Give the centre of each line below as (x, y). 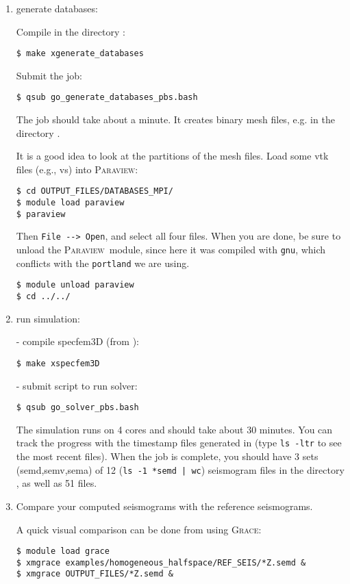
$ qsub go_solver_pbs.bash (77, 408)
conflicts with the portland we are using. (103, 263)
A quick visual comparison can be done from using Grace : (139, 529)
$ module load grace (63, 551)
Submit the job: (49, 75)
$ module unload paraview (75, 285)
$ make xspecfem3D (58, 363)
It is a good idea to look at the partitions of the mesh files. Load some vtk (172, 156)
